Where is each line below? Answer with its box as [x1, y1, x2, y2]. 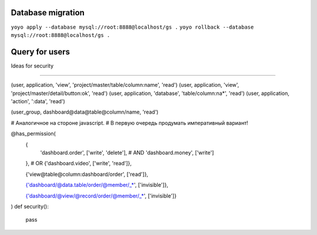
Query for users [11, 47, 70, 57]
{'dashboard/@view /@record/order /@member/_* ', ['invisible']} [25, 192, 177, 199]
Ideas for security [11, 62, 54, 69]
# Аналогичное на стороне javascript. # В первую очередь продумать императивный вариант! [11, 119, 248, 126]
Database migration [11, 8, 85, 18]
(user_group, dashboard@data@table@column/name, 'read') [11, 108, 158, 115]
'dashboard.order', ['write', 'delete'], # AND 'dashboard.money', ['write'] [40, 149, 214, 156]
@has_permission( [11, 130, 56, 137]
